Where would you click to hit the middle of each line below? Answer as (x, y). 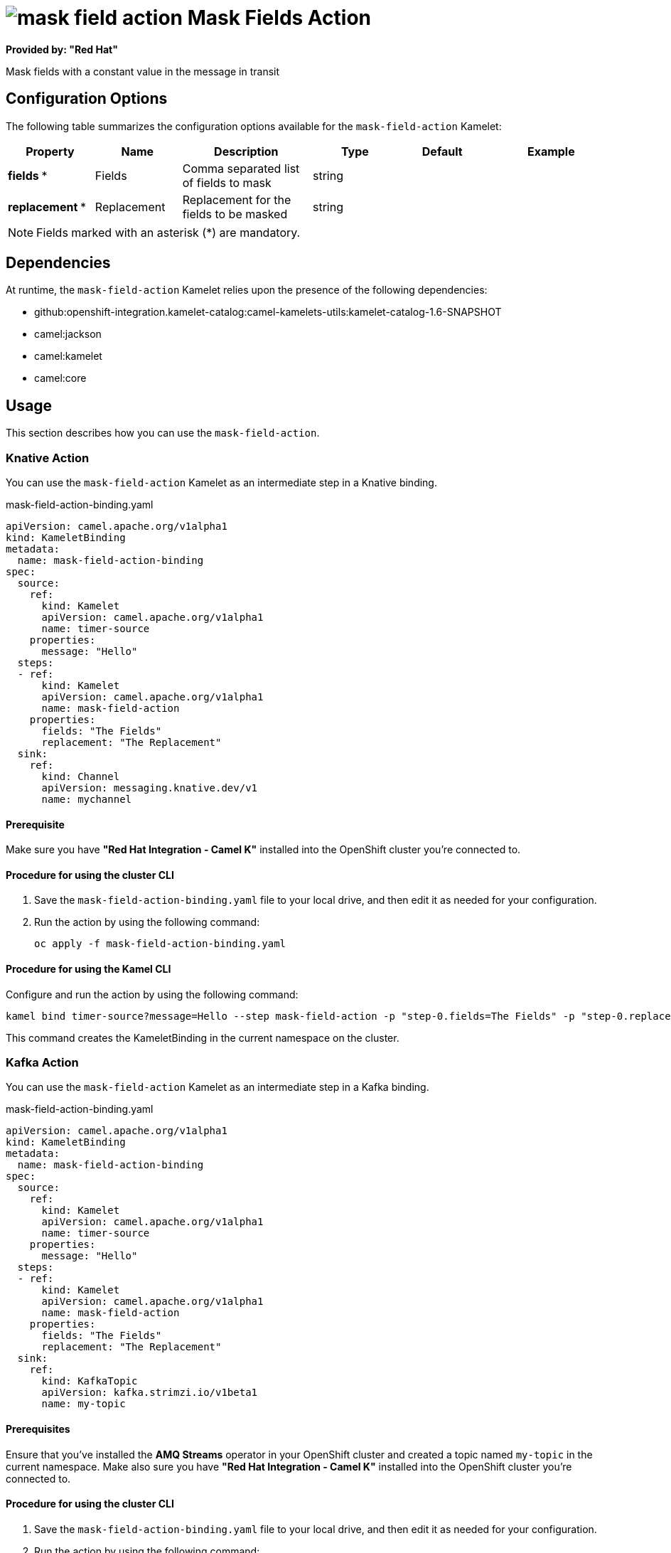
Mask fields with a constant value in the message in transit (143, 71)
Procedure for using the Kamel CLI (88, 969)
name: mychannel (87, 800)
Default (442, 151)
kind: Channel (81, 777)
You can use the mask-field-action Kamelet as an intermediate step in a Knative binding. (221, 483)
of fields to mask (227, 182)
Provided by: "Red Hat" (62, 49)
